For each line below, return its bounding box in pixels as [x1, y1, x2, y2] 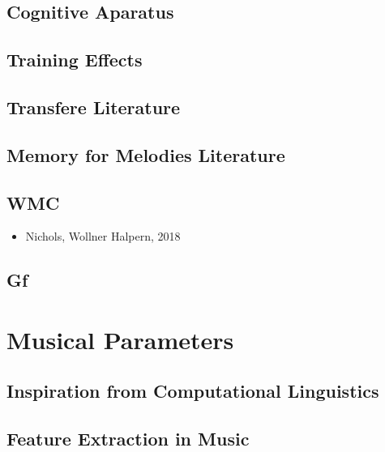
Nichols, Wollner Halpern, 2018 [25, 228, 181, 245]
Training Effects [6, 47, 143, 72]
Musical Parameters [6, 322, 234, 356]
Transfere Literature [6, 94, 181, 119]
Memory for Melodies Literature [6, 142, 285, 167]
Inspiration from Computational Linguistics [6, 378, 379, 403]
